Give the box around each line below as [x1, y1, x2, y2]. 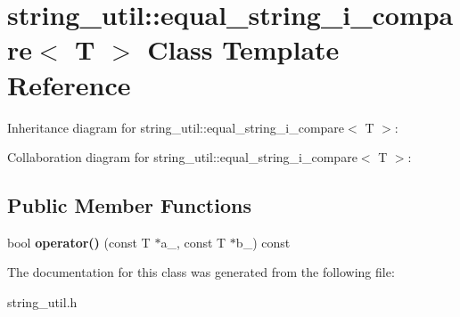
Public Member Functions [7, 191, 251, 219]
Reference [7, 66, 131, 102]
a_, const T [160, 232, 226, 251]
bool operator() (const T [7, 232, 151, 251]
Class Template [147, 31, 340, 68]
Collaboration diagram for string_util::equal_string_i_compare [7, 148, 357, 167]
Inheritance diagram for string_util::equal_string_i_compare [7, 118, 345, 136]
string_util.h [7, 293, 78, 312]
